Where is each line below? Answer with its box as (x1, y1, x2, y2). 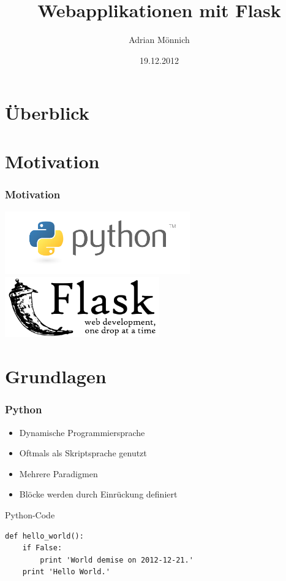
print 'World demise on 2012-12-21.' (40, 555, 194, 564)
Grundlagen (5, 364, 107, 389)
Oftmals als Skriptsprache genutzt (19, 446, 147, 459)
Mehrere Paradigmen (19, 467, 98, 480)
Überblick (5, 100, 89, 125)
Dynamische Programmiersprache (19, 426, 145, 439)
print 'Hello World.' (22, 567, 110, 577)
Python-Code (5, 508, 55, 521)
